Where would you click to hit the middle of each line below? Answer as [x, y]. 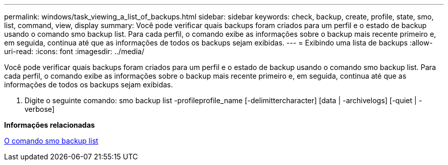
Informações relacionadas [50, 125]
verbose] [40, 109]
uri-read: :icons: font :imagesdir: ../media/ [74, 51]
